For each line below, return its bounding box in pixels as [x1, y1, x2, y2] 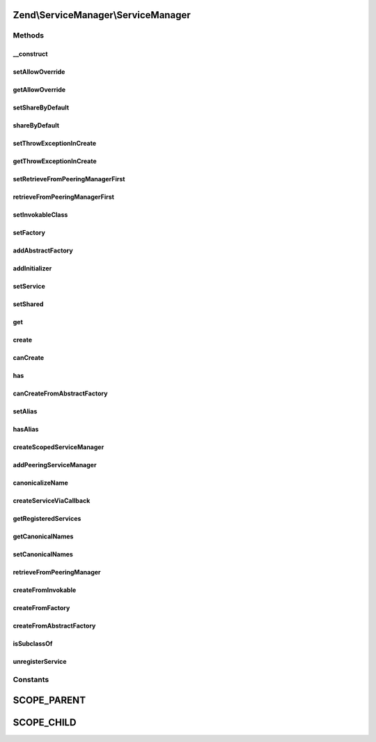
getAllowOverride [13, 86, 66, 94]
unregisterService [13, 658, 67, 666]
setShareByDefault [13, 103, 70, 112]
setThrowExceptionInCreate [13, 139, 97, 148]
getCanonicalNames [13, 532, 74, 540]
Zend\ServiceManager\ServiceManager [13, 9, 191, 21]
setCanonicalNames [13, 550, 73, 559]
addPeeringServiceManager [13, 461, 97, 469]
